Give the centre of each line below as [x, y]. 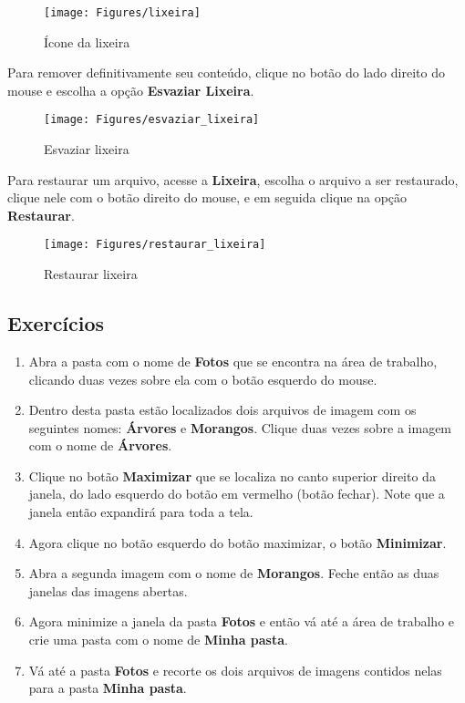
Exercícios [56, 323]
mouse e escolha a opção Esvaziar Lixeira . [131, 90]
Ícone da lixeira [87, 41]
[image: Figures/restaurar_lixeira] [155, 245]
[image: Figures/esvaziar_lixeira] [152, 120]
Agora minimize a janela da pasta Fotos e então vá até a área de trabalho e [242, 621]
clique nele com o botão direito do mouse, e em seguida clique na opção [207, 197]
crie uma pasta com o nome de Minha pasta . [158, 640]
